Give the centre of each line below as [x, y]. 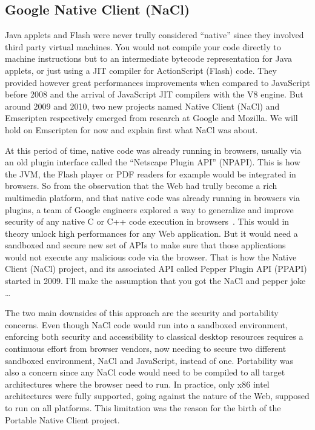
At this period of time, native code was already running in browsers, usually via [153, 150]
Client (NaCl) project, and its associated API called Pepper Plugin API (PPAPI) [156, 269]
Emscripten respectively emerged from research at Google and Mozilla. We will [151, 118]
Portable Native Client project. [62, 419]
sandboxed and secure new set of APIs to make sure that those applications [145, 245]
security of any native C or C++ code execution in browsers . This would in [147, 221]
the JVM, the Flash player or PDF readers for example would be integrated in [151, 174]
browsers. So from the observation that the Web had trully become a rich [141, 186]
